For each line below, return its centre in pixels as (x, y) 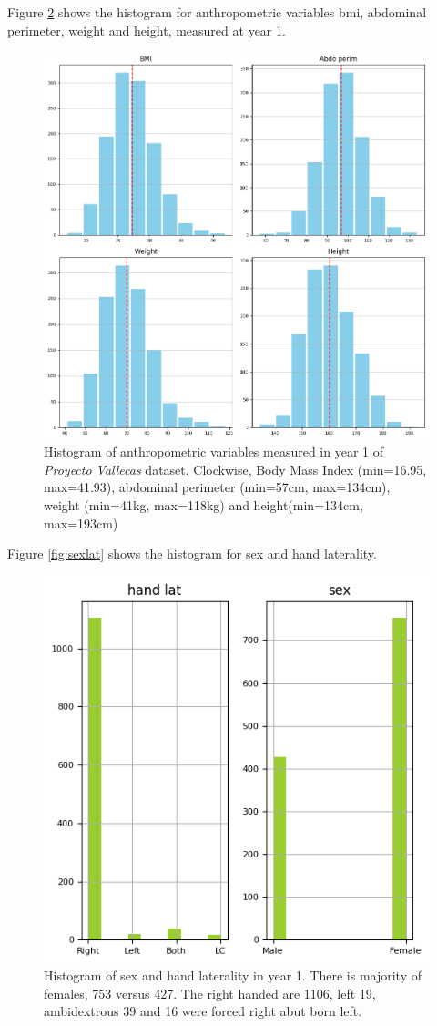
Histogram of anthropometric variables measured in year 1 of (214, 451)
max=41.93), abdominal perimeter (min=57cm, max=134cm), (217, 487)
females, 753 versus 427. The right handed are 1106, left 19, (210, 993)
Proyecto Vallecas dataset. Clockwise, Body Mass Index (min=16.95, (235, 469)
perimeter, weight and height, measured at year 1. (147, 30)
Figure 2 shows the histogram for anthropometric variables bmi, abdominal (217, 12)
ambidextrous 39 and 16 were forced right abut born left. (203, 1011)
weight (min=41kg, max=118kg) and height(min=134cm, (203, 504)
